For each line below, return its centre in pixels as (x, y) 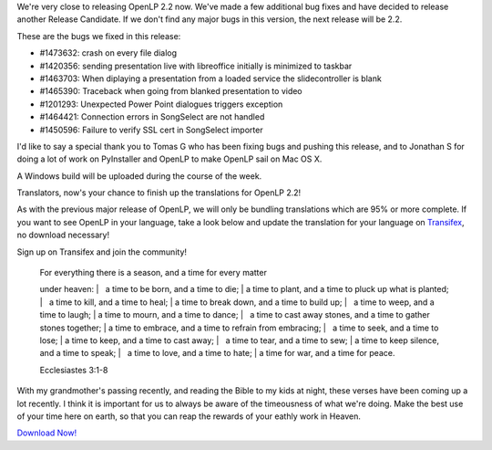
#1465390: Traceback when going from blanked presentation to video (171, 91)
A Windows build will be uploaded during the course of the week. (139, 176)
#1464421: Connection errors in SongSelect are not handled (152, 117)
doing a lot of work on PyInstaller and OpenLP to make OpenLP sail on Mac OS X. (169, 159)
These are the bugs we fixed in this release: (99, 36)
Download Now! (47, 433)
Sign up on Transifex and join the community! (102, 252)
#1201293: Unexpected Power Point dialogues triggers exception (161, 104)
